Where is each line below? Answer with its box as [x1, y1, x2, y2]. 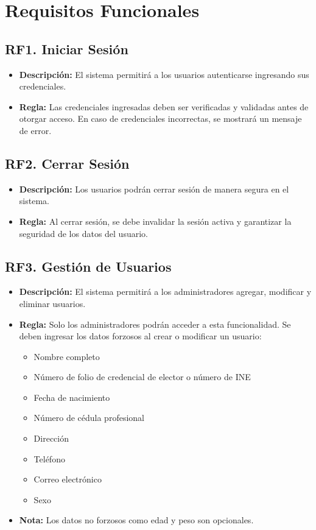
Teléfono [33, 452, 65, 465]
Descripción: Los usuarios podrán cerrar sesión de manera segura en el [19, 182, 289, 195]
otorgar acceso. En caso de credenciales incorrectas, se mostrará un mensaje [19, 112, 302, 125]
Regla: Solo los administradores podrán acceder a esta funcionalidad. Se [19, 317, 291, 330]
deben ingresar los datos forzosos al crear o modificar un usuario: [19, 330, 262, 342]
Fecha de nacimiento [33, 390, 110, 403]
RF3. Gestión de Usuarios [5, 256, 172, 275]
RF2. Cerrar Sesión [5, 154, 130, 172]
